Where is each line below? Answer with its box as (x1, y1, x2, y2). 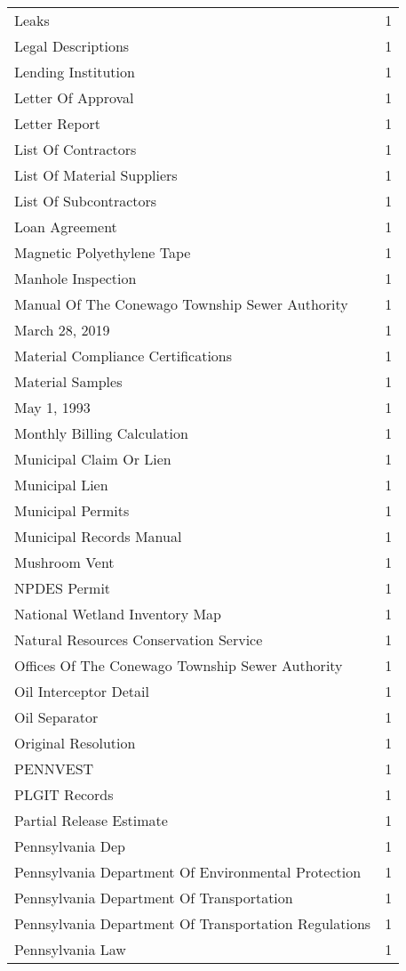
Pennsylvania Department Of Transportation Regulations (14, 913, 371, 934)
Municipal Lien (14, 474, 108, 495)
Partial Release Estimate (14, 810, 168, 830)
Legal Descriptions (14, 36, 130, 56)
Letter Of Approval (14, 87, 134, 108)
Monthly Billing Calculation (14, 423, 188, 443)
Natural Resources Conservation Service (14, 629, 263, 650)
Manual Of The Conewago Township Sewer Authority (14, 294, 348, 314)
